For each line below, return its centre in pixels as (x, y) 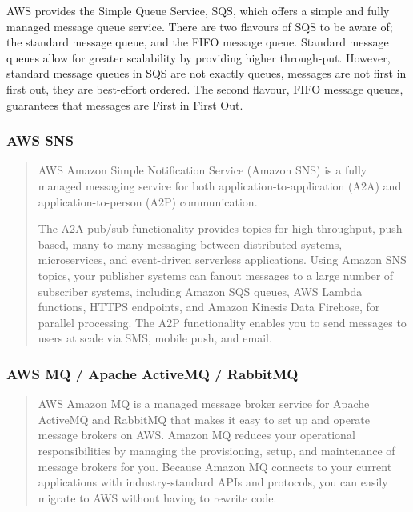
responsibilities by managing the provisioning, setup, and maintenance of (217, 450)
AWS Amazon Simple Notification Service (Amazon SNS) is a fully (202, 170)
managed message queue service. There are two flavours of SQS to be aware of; (200, 26)
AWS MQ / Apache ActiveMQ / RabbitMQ (152, 373)
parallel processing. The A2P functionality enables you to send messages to (222, 322)
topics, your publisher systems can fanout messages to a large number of (216, 275)
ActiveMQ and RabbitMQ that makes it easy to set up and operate (204, 419)
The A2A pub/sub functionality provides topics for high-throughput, (207, 228)
